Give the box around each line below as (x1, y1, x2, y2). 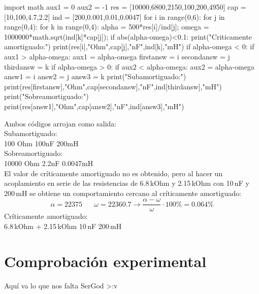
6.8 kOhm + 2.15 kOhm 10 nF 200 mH (4, 220, 122, 231)
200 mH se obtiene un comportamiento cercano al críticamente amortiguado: (4, 187, 241, 198)
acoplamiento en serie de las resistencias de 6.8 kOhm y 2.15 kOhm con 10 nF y (4, 178, 249, 188)
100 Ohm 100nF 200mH (4, 138, 79, 148)
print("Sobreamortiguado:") (4, 91, 89, 102)
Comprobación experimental (4, 250, 207, 271)
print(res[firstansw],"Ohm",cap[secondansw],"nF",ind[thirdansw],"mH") (4, 81, 222, 91)
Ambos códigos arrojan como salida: (4, 118, 117, 128)
